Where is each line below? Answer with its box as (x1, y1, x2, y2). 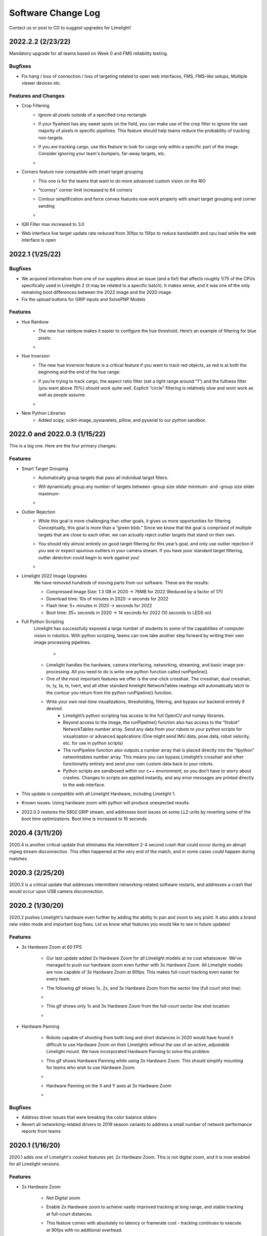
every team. (46, 976, 71, 982)
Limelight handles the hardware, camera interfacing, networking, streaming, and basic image (46, 662, 236, 667)
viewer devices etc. (21, 80, 61, 86)
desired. (46, 706, 63, 711)
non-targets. (38, 134, 64, 140)
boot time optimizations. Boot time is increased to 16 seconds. (21, 816, 148, 822)
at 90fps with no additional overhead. (46, 1227, 123, 1233)
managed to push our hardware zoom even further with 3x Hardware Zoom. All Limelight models (46, 962, 243, 968)
